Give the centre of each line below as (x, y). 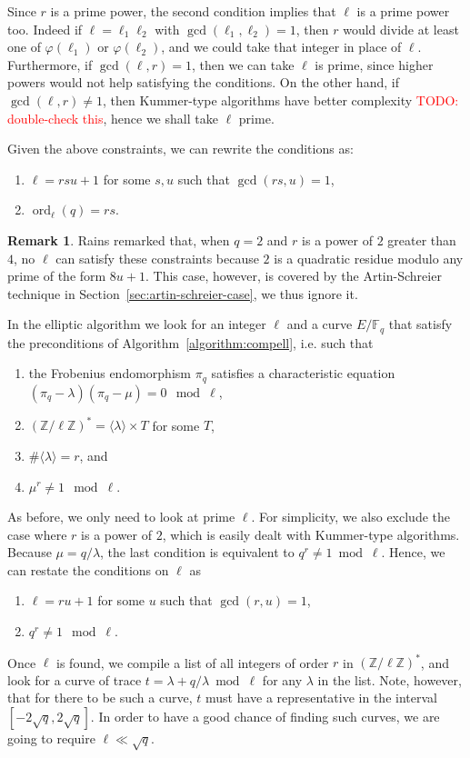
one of (24, 47)
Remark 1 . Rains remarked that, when (119, 239)
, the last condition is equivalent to (197, 552)
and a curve (320, 324)
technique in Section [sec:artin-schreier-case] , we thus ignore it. (183, 293)
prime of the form (57, 276)
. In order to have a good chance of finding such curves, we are (265, 716)
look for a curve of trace (75, 679)
